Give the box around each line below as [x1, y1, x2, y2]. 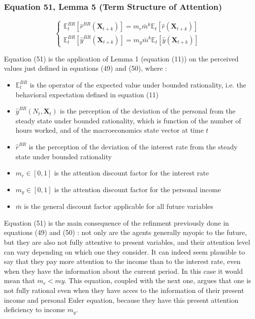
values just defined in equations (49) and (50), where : [4, 63, 167, 73]
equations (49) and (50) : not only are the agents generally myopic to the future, [4, 227, 247, 237]
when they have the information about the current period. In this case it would [4, 265, 243, 276]
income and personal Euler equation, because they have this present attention [4, 294, 239, 305]
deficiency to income [4, 304, 65, 315]
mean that [4, 275, 35, 286]
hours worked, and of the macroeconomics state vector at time [15, 125, 204, 135]
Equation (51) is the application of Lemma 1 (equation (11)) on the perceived [4, 53, 239, 63]
